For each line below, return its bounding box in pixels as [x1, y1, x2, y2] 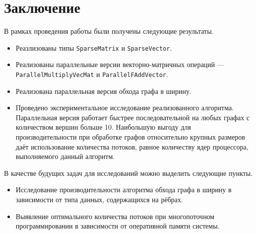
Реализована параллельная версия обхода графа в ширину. [15, 85, 192, 96]
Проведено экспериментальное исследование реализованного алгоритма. [15, 102, 234, 113]
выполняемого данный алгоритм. [15, 151, 115, 161]
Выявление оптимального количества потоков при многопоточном [15, 211, 215, 221]
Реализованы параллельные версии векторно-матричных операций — [15, 59, 224, 70]
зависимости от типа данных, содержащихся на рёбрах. [15, 194, 183, 204]
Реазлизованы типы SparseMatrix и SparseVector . [15, 42, 172, 53]
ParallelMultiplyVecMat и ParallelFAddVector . [15, 69, 168, 79]
